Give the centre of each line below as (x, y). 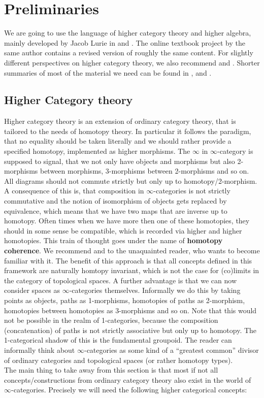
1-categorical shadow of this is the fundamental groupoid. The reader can (118, 340)
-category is (235, 151)
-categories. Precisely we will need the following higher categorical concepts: (129, 390)
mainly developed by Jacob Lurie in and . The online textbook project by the (125, 42)
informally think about (40, 350)
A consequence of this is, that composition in (74, 191)
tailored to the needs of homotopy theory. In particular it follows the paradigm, (128, 131)
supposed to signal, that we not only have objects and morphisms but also (120, 161)
